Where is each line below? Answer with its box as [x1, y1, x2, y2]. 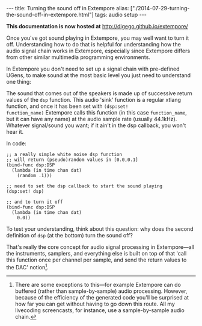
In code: [6, 140, 27, 147]
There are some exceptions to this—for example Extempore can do [14, 281, 182, 288]
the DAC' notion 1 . [6, 263, 49, 271]
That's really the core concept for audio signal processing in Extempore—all [6, 243, 194, 251]
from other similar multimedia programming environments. [6, 54, 150, 61]
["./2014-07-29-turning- [130, 5, 190, 11]
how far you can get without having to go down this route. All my [14, 300, 176, 307]
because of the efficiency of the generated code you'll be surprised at [14, 293, 189, 301]
